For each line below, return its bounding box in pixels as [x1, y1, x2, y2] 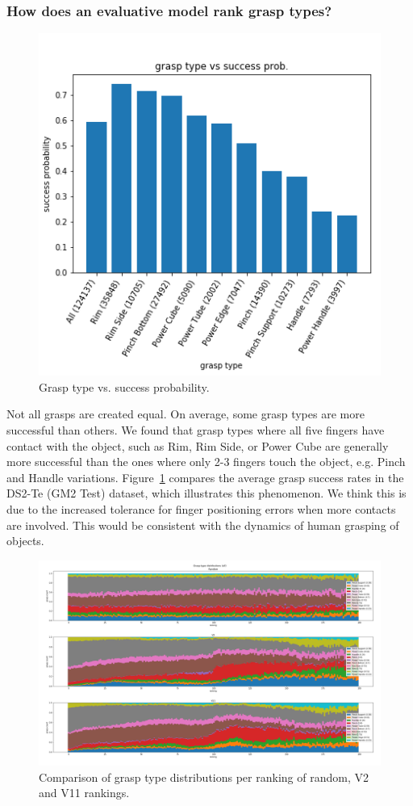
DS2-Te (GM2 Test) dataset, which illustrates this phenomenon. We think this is [6, 485, 407, 502]
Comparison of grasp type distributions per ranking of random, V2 [39, 768, 369, 785]
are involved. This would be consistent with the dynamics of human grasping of [6, 516, 399, 533]
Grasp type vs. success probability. [39, 378, 210, 395]
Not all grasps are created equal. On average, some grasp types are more [6, 405, 365, 422]
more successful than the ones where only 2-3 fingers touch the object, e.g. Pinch [6, 453, 406, 470]
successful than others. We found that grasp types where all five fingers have [6, 422, 385, 438]
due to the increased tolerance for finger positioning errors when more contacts [6, 500, 396, 517]
